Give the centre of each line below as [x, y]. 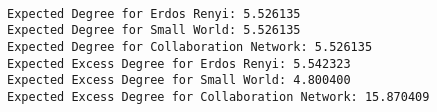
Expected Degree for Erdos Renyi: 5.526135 [154, 13]
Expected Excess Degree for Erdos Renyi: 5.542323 [179, 63]
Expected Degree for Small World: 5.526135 [154, 30]
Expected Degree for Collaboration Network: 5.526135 [190, 46]
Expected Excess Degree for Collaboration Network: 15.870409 [218, 96]
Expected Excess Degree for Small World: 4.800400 [179, 80]
